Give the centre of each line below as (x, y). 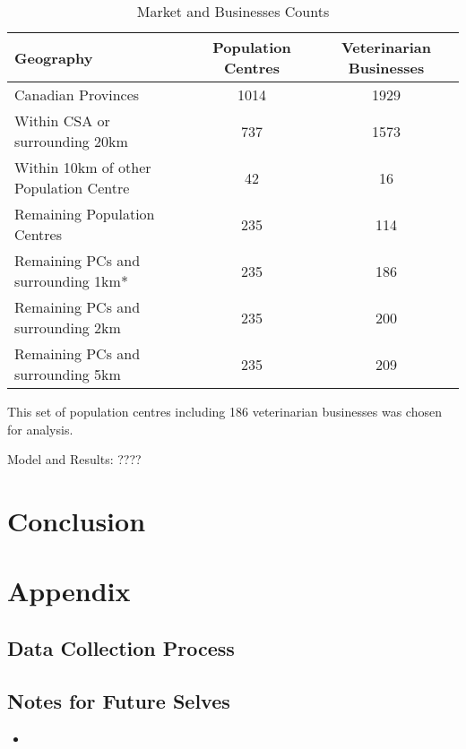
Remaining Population (85, 214)
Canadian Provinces (77, 95)
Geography (54, 57)
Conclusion (77, 520)
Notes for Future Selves (119, 700)
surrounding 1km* (71, 281)
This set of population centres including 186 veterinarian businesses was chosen (224, 411)
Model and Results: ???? (74, 459)
